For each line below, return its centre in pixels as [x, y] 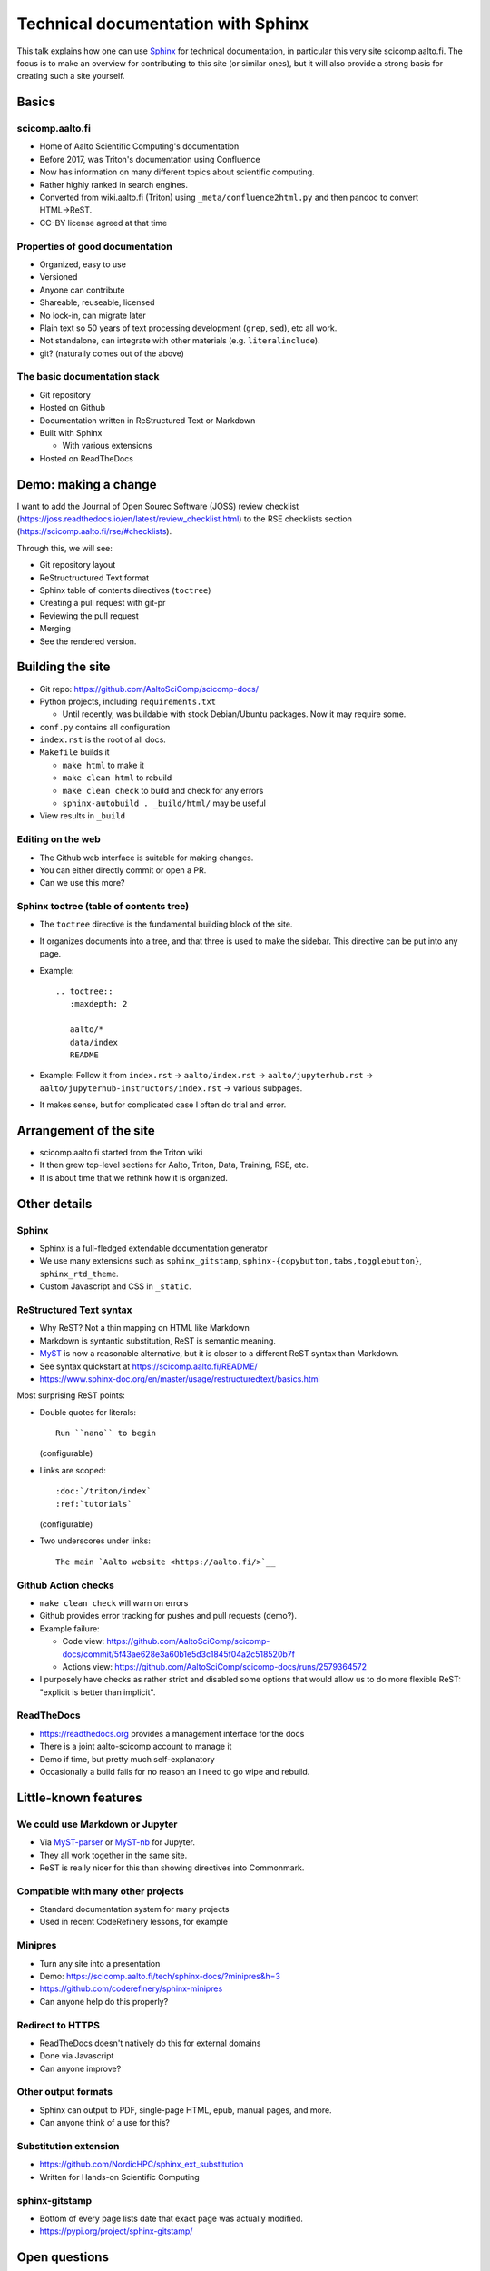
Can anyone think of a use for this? [104, 2123]
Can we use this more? [82, 883]
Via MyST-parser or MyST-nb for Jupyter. [117, 1842]
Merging [55, 629]
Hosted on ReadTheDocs [86, 458]
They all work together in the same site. [113, 1855]
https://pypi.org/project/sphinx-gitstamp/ [116, 2231]
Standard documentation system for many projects [134, 1909]
